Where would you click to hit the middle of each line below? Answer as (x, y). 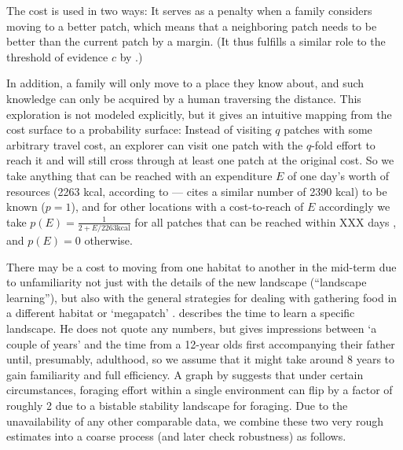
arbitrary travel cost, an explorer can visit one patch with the (155, 144)
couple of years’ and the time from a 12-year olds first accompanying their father (201, 343)
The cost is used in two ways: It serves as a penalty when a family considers (189, 10)
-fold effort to (343, 144)
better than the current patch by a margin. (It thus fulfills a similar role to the (196, 41)
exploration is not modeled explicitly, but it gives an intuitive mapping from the (199, 114)
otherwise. (108, 240)
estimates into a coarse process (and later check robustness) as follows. (176, 436)
